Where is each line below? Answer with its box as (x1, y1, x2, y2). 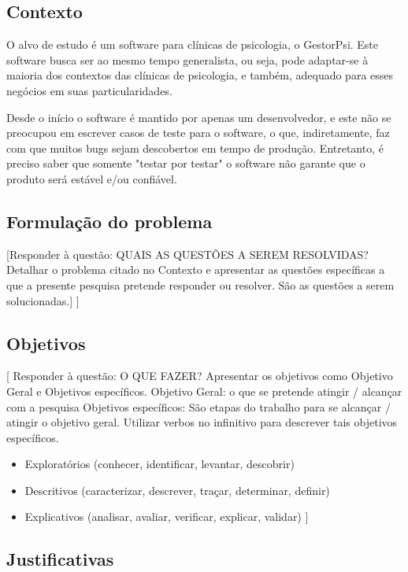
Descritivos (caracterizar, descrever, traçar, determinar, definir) (24, 482, 330, 498)
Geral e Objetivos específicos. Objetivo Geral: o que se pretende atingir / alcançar (6, 382, 402, 399)
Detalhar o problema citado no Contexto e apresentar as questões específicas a (6, 261, 385, 278)
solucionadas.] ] (6, 292, 80, 308)
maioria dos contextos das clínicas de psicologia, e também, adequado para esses (6, 67, 394, 83)
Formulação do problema (6, 209, 213, 233)
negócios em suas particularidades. (6, 82, 172, 98)
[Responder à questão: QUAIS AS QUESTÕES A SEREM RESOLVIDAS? (6, 245, 369, 262)
